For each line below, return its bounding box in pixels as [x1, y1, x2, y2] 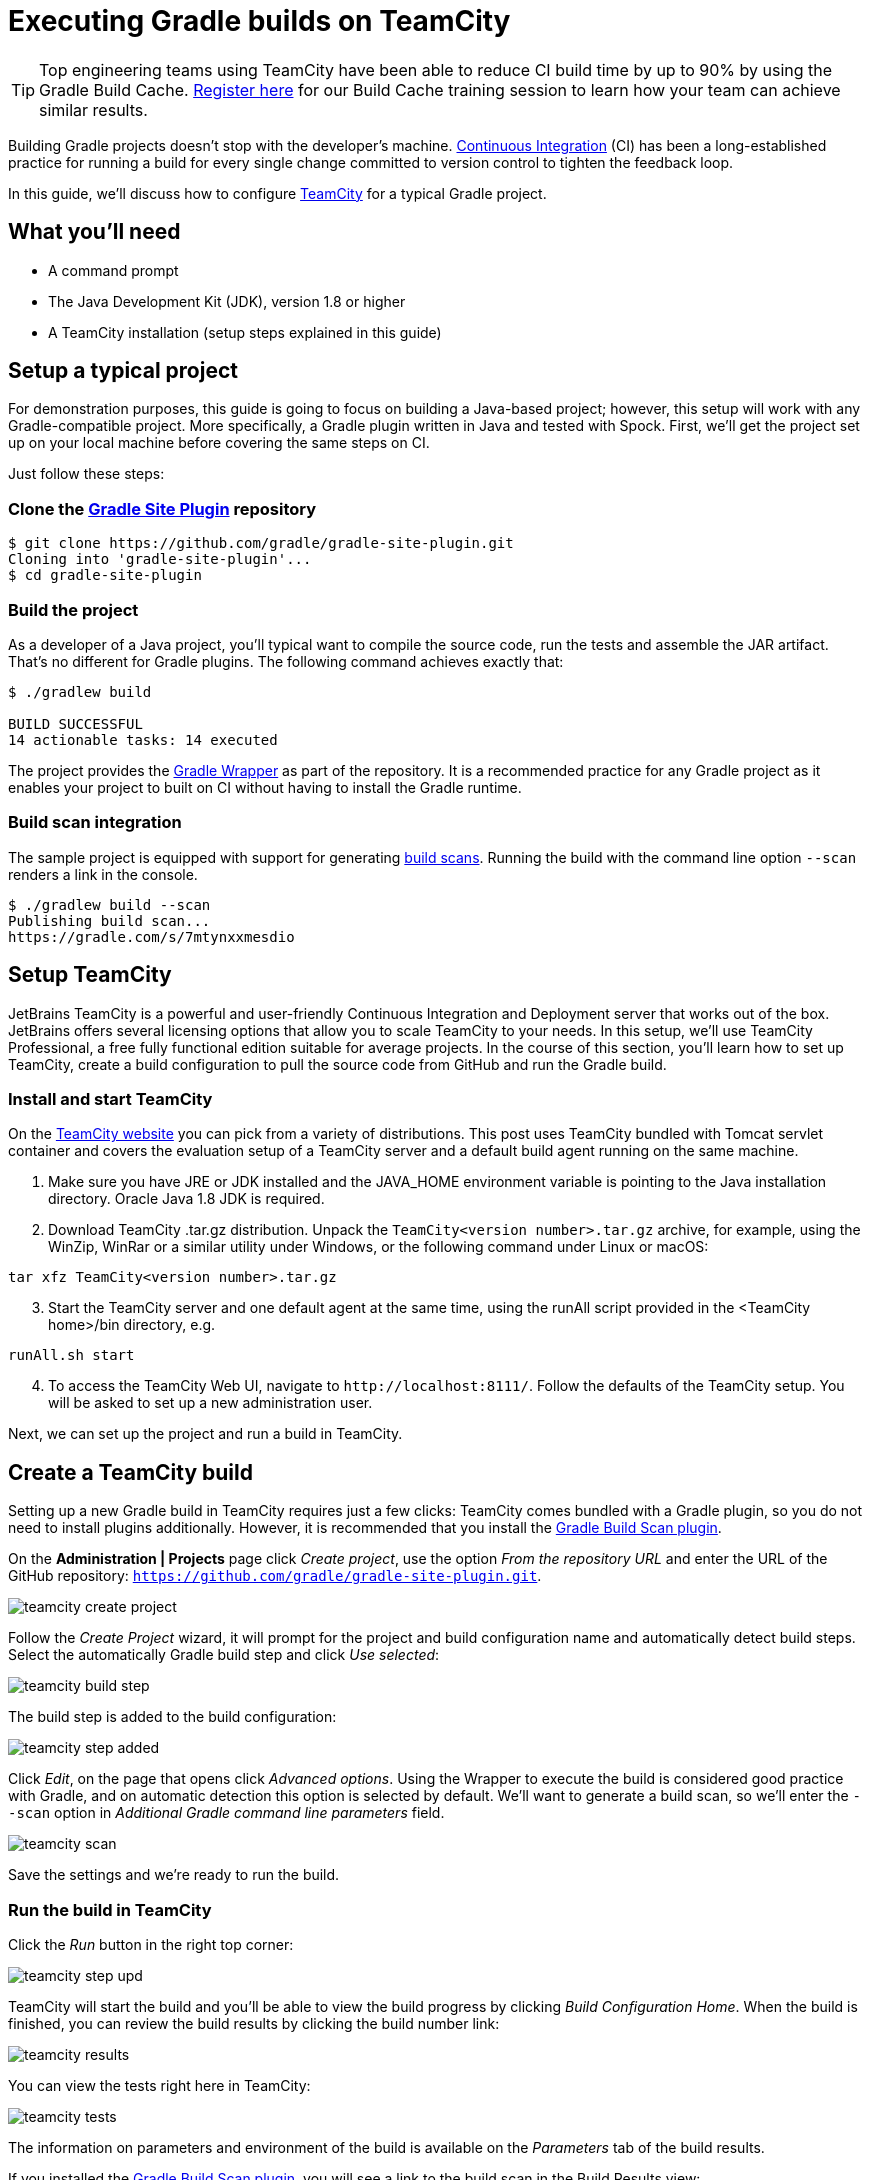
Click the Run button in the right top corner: [8, 1935, 294, 1953]
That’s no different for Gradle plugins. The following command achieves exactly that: [8, 652, 564, 670]
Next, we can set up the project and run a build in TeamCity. [8, 1425, 403, 1443]
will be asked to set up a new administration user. [48, 1394, 373, 1412]
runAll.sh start [8, 1347, 135, 1364]
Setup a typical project [8, 358, 238, 384]
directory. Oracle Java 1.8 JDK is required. [48, 1190, 325, 1208]
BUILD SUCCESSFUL [8, 715, 143, 732]
